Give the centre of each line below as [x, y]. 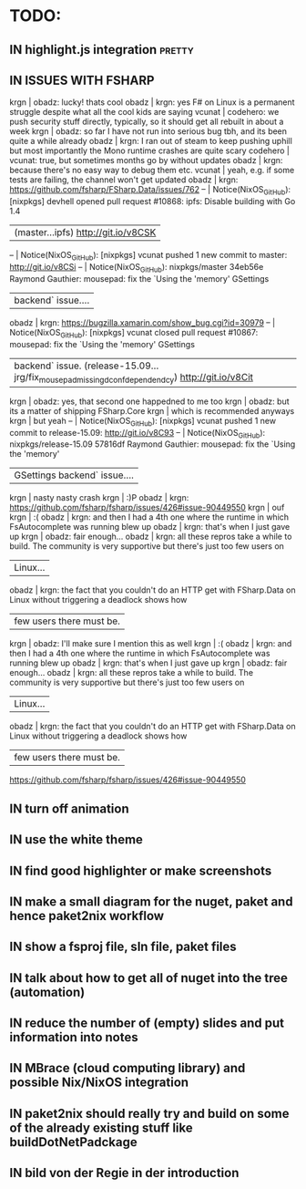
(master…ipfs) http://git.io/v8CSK [85, 233]
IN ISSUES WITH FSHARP [82, 80]
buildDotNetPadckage [74, 1142]
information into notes [74, 1037]
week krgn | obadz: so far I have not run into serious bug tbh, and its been [148, 131]
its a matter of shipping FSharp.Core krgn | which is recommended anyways [152, 410]
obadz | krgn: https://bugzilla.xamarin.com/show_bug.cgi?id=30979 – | [143, 322]
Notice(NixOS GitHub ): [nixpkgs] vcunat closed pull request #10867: [134, 333]
